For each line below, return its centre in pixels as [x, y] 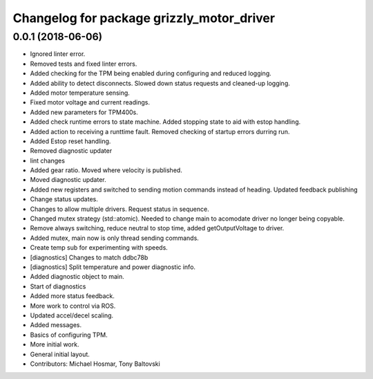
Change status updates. [64, 199]
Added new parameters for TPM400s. [84, 112]
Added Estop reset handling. [70, 141]
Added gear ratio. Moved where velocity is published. [106, 170]
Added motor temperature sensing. [80, 93]
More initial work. [55, 344]
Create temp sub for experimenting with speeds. [99, 248]
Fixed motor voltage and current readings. [90, 102]
